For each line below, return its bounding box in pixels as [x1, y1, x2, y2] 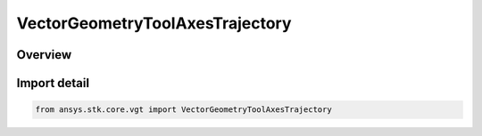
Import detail [16, 76, 89, 91]
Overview [16, 47, 72, 62]
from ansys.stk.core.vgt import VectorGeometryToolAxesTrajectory [35, 105, 332, 115]
